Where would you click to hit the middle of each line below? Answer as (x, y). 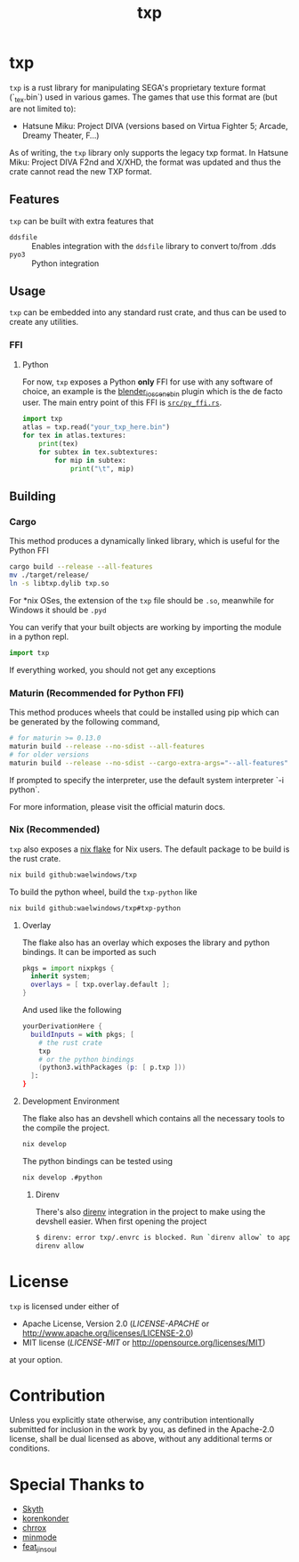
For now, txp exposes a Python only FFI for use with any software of (147, 382)
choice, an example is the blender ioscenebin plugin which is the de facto (152, 392)
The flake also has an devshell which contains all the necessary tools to (153, 1119)
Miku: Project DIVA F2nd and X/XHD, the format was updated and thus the (145, 162)
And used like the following (72, 1010)
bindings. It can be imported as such (89, 951)
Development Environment (71, 1101)
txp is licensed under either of (65, 1306)
